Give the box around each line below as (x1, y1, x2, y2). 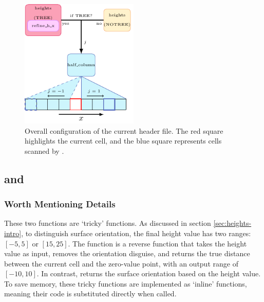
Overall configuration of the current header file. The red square (25, 125, 223, 136)
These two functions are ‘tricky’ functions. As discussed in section (4, 218, 211, 228)
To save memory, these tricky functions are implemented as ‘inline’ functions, (4, 278, 247, 289)
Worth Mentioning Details (4, 198, 116, 210)
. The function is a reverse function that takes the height (68, 238, 247, 248)
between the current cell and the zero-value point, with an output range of (4, 258, 238, 269)
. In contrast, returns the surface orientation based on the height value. (36, 268, 261, 279)
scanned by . (25, 145, 64, 156)
